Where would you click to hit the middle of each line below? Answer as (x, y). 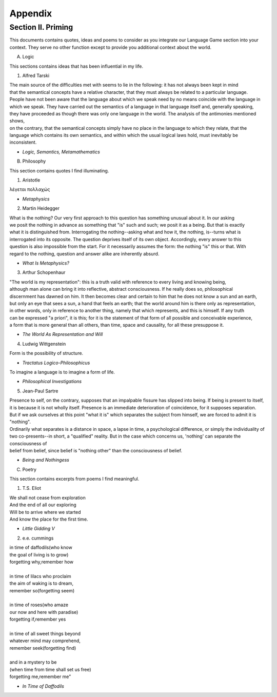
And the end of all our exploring (43, 505)
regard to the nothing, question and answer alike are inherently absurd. (84, 253)
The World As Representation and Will (63, 334)
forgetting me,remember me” (40, 676)
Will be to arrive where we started (45, 512)
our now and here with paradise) (44, 612)
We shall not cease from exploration (47, 497)
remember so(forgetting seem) (42, 590)
